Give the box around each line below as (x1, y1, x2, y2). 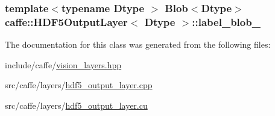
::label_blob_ (192, 14, 261, 29)
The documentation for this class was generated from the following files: (5, 38, 271, 51)
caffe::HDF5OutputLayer (5, 14, 128, 29)
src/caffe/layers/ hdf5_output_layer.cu (5, 98, 148, 111)
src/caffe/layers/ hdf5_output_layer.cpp (5, 79, 153, 91)
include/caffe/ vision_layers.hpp (5, 58, 122, 71)
